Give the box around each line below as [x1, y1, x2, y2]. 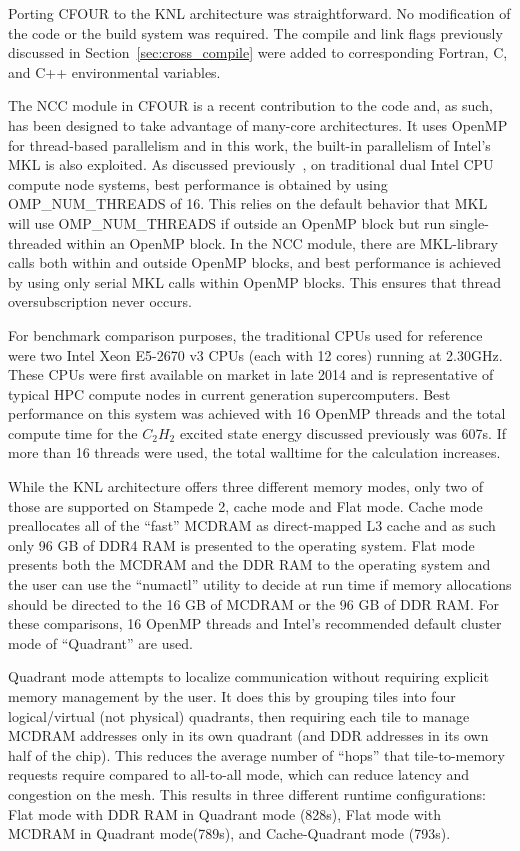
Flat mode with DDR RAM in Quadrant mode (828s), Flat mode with [8, 803, 441, 824]
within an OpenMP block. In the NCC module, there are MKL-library [66, 232, 498, 253]
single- [449, 212, 489, 233]
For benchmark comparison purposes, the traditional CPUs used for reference [8, 324, 483, 345]
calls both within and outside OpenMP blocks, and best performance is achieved [8, 252, 502, 273]
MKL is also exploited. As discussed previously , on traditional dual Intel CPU [8, 154, 494, 175]
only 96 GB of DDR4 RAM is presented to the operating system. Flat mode [8, 534, 475, 555]
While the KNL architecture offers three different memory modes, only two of [8, 476, 483, 497]
